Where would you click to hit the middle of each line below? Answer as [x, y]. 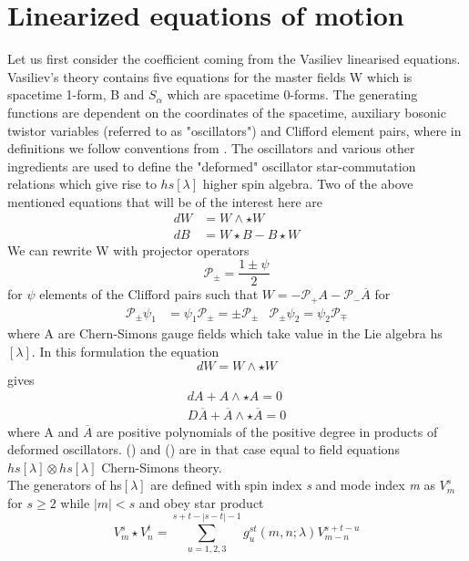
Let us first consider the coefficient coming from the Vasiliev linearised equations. [234, 59]
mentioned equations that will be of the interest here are [165, 201]
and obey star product [201, 502]
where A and [43, 431]
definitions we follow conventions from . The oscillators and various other [211, 148]
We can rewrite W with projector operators [128, 249]
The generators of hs [65, 485]
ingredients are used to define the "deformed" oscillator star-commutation [212, 166]
